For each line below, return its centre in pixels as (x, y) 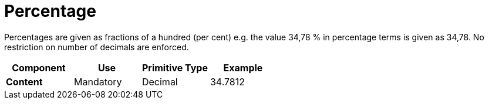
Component (39, 67)
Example (243, 67)
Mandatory (98, 82)
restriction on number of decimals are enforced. (97, 47)
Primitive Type (175, 67)
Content (24, 82)
